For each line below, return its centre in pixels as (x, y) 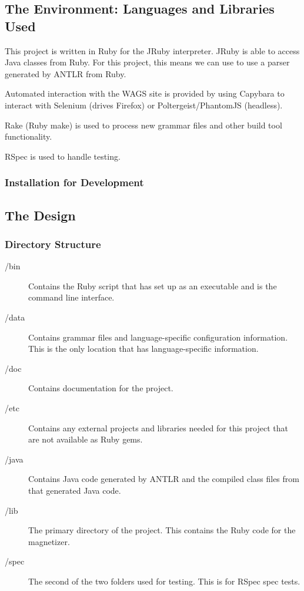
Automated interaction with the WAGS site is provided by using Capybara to (145, 93)
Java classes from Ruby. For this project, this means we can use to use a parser (147, 62)
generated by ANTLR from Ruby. (66, 73)
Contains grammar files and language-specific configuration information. (158, 337)
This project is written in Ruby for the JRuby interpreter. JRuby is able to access (152, 50)
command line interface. (71, 297)
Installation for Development (74, 182)
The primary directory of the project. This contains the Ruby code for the (162, 530)
